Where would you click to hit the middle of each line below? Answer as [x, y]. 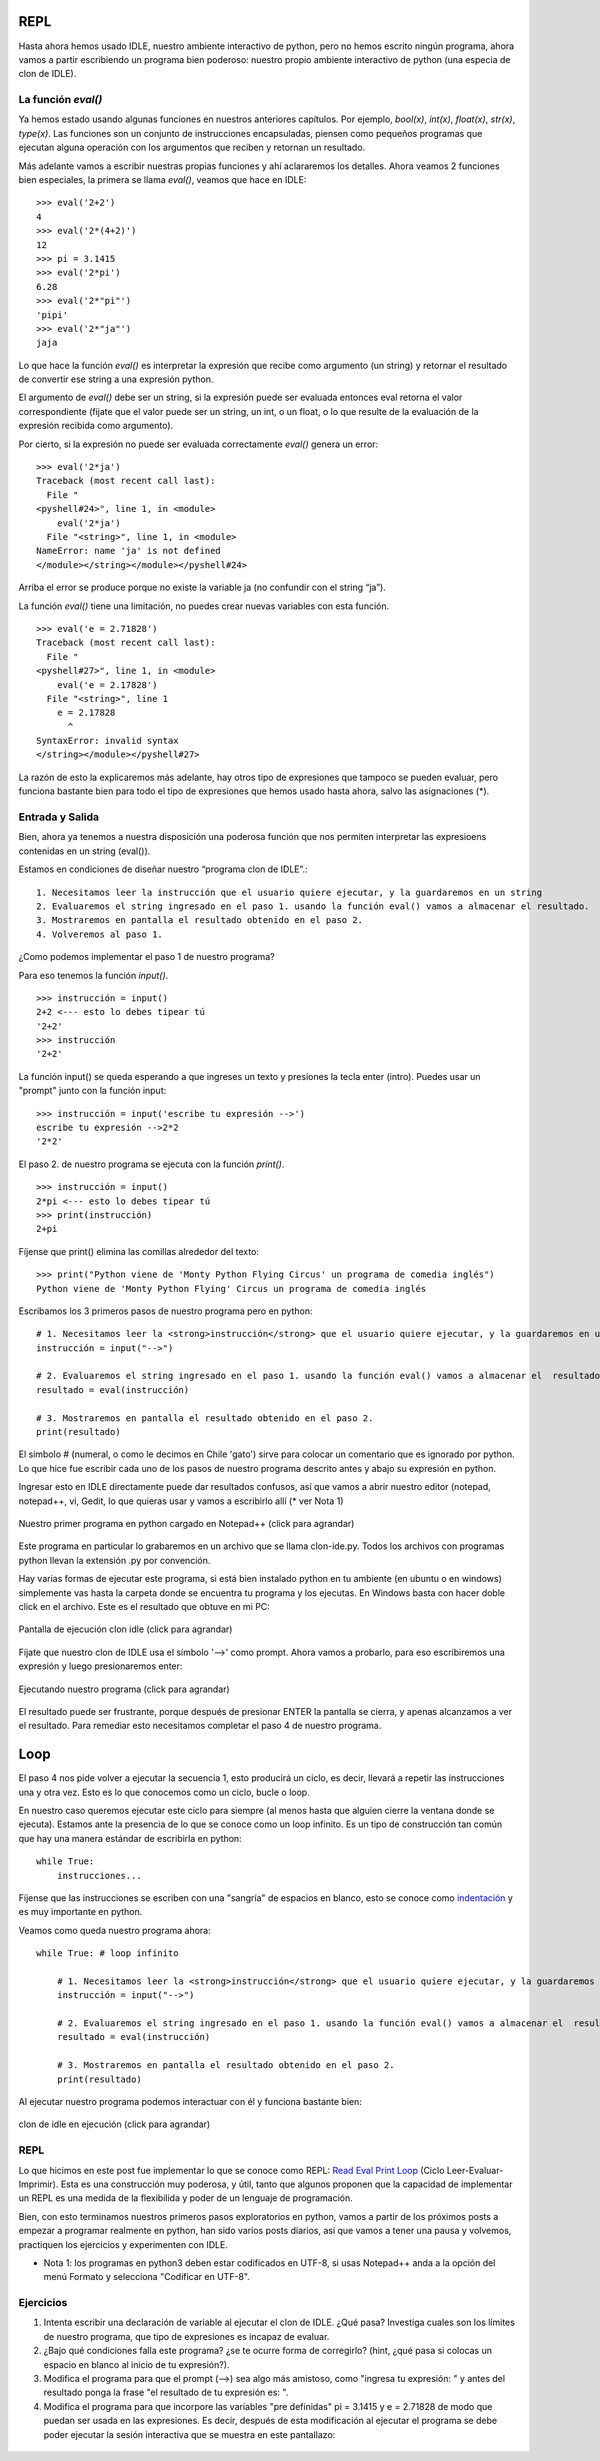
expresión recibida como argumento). [96, 426]
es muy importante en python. [80, 1912]
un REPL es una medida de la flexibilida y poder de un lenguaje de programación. [186, 2198]
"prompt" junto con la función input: [92, 1091]
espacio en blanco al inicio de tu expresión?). [136, 2364]
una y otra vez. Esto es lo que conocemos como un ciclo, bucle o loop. [164, 1792]
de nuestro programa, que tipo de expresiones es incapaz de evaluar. [186, 2336]
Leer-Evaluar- [475, 2170]
